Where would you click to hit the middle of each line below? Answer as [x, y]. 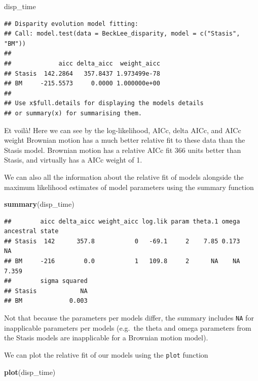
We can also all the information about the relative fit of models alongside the [124, 177]
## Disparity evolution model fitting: [71, 24]
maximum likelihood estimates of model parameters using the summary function [129, 187]
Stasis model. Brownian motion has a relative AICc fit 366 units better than [123, 150]
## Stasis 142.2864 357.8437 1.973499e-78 [82, 73]
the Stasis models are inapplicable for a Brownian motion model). [106, 338]
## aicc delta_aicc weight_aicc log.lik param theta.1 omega [122, 221]
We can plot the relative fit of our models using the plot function [106, 354]
